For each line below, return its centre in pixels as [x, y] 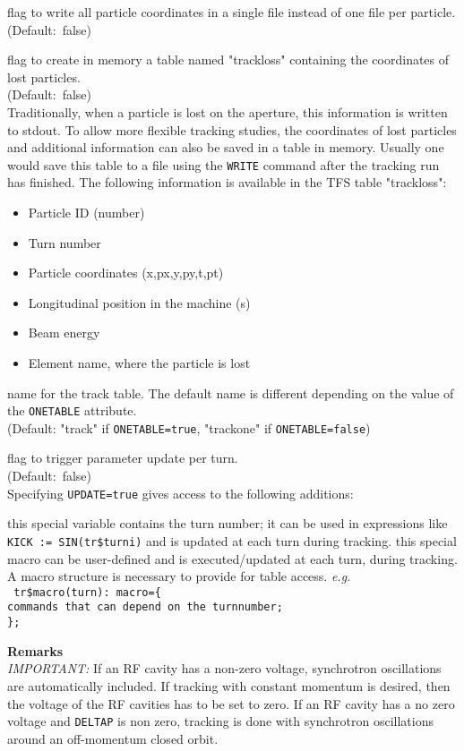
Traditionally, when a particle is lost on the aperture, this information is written [228, 111]
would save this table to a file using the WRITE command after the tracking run [223, 164]
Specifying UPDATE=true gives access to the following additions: [180, 493]
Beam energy [64, 333]
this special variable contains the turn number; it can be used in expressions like [228, 523]
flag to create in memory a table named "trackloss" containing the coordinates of [228, 60]
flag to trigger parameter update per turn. [123, 458]
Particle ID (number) [86, 212]
